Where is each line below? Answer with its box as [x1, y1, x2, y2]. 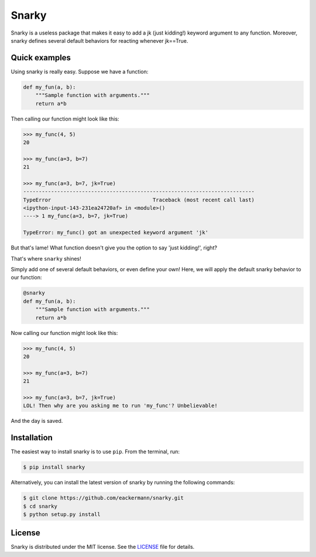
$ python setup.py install [23, 511, 101, 518]
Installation [11, 433, 53, 443]
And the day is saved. [11, 418, 63, 425]
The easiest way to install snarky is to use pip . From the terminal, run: [11, 448, 180, 455]
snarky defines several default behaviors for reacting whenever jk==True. [11, 37, 188, 44]
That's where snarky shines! [11, 255, 81, 262]
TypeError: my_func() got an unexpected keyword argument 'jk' [23, 229, 209, 236]
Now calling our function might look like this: [11, 329, 118, 336]
